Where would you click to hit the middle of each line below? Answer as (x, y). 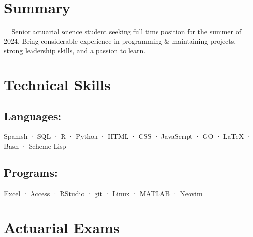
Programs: (31, 173)
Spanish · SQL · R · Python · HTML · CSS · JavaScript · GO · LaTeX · (128, 136)
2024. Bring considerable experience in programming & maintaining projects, (120, 41)
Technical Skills (57, 85)
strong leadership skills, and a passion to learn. (75, 51)
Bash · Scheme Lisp (35, 146)
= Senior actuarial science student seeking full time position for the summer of (123, 31)
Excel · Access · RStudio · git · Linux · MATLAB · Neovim (103, 193)
